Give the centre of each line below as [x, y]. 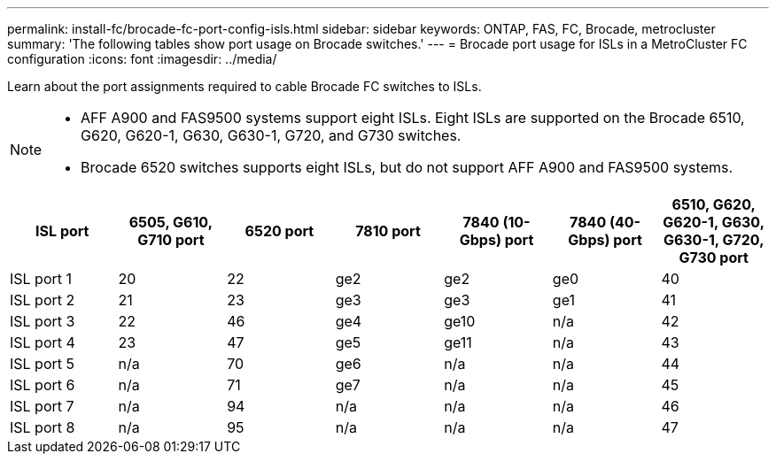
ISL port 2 [43, 300]
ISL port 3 [43, 321]
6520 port [279, 231]
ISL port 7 [42, 406]
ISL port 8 [43, 427]
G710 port [171, 240]
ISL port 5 [42, 364]
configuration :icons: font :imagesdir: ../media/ [142, 59]
